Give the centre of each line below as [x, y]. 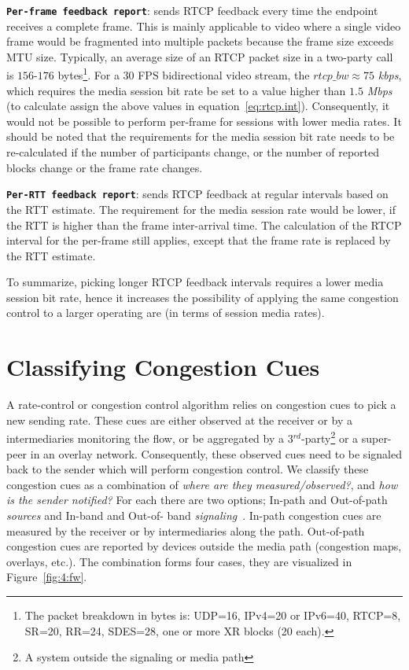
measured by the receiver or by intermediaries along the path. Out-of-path [186, 530]
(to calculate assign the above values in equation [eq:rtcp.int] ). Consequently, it [198, 106]
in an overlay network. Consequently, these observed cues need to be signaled [216, 453]
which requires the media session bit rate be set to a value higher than [176, 90]
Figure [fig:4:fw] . [47, 577]
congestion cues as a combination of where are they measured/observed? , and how [202, 484]
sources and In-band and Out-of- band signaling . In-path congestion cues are [194, 515]
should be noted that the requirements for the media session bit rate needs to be [201, 136]
